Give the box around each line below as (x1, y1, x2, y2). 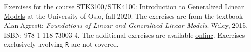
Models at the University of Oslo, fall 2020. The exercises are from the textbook (4, 11, 243, 21)
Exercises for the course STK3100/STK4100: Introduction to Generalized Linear (4, 1, 244, 11)
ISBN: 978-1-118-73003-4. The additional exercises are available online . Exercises (4, 29, 245, 39)
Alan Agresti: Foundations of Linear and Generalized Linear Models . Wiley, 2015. (4, 20, 248, 30)
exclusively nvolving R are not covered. (4, 39, 119, 49)
